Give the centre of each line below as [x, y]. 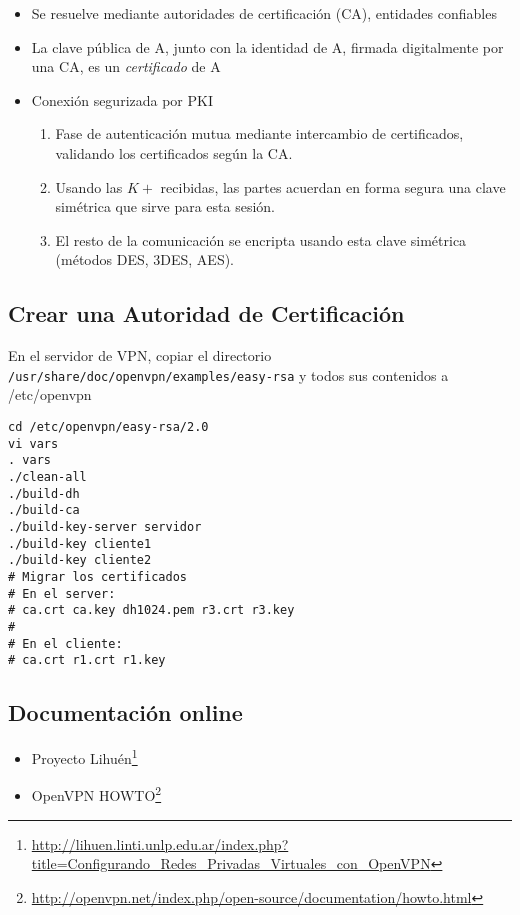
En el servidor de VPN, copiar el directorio [140, 355]
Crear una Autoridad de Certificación [206, 313]
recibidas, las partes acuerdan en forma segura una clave [333, 186]
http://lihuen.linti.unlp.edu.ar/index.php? [160, 843]
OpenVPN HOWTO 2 [96, 793]
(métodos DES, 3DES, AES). [145, 259]
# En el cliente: [65, 643]
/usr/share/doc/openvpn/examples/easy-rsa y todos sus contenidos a [228, 374]
